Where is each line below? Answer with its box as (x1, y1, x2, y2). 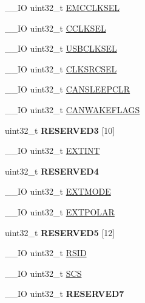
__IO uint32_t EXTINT (5, 144, 100, 157)
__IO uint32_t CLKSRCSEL (5, 62, 117, 75)
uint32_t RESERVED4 (5, 164, 99, 177)
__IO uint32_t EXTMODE (5, 185, 111, 198)
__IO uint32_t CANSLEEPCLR (5, 83, 130, 96)
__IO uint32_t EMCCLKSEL (5, 1, 120, 13)
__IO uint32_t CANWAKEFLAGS (5, 103, 140, 116)
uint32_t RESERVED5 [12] (5, 226, 115, 239)
